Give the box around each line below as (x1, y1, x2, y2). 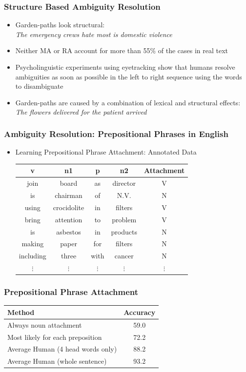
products (111, 226, 137, 236)
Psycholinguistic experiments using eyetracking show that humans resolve (15, 62, 235, 72)
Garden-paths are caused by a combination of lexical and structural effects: (15, 97, 241, 107)
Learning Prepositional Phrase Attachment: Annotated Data (15, 147, 197, 157)
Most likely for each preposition (7, 332, 102, 342)
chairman (55, 190, 82, 200)
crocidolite (53, 202, 84, 212)
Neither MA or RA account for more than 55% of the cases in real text (15, 45, 228, 56)
